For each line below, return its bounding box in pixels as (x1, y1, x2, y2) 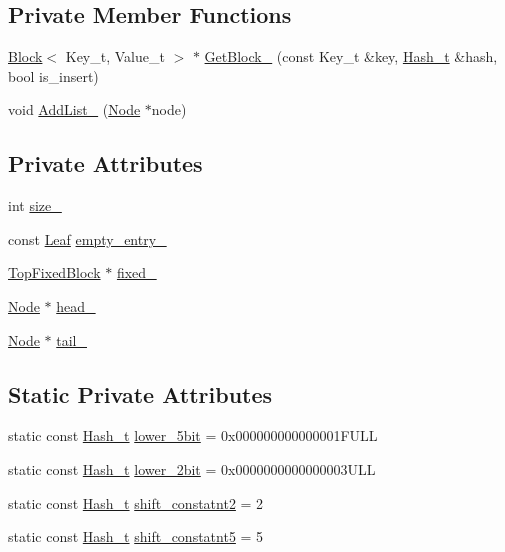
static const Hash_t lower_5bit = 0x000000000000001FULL (8, 425, 378, 446)
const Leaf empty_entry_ (8, 228, 167, 249)
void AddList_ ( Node (8, 99, 141, 120)
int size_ (8, 195, 62, 216)
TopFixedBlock (8, 262, 101, 283)
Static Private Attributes (8, 378, 273, 409)
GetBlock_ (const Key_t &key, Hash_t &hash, (204, 46, 498, 67)
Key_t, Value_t (65, 46, 165, 67)
